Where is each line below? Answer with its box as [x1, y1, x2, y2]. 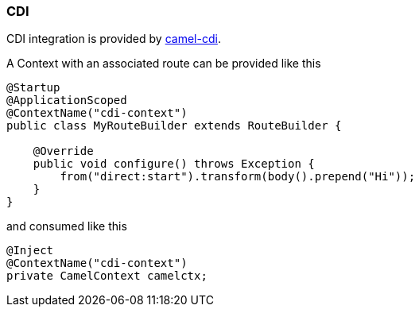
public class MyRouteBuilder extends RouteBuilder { [6, 119, 342, 133]
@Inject [6, 244, 54, 257]
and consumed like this [6, 219, 127, 234]
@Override [33, 145, 94, 158]
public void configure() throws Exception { [33, 157, 315, 171]
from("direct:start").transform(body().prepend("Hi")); [60, 170, 416, 184]
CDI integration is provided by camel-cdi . [6, 32, 221, 46]
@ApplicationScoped [6, 94, 127, 107]
